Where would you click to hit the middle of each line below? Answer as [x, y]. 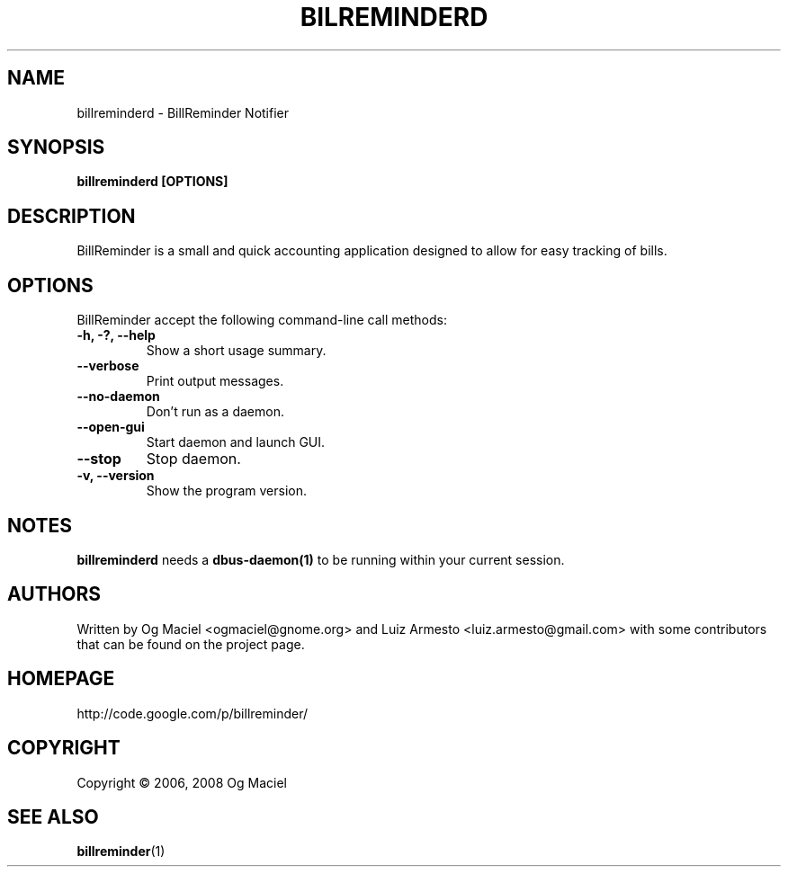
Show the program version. [226, 491]
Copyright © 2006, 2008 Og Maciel [182, 782]
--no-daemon [118, 397]
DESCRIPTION [72, 216]
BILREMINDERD [394, 17]
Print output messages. [215, 381]
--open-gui [111, 427]
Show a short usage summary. [236, 351]
